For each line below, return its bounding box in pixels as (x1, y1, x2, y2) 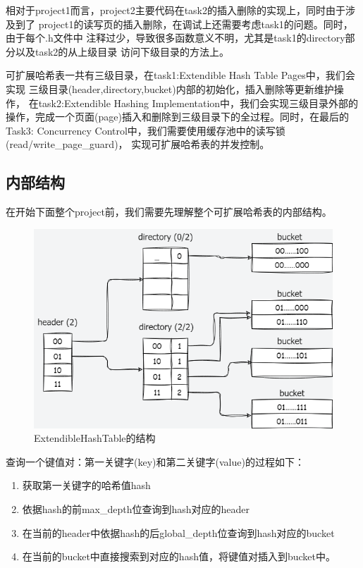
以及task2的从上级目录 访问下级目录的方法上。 (15, 44, 230, 58)
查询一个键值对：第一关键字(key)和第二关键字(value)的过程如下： (6, 454, 304, 469)
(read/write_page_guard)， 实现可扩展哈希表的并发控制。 (6, 137, 270, 152)
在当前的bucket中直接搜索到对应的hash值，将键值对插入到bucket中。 (22, 549, 336, 564)
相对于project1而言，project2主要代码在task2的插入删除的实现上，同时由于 (6, 3, 346, 17)
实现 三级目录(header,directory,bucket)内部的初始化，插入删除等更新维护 (6, 81, 334, 96)
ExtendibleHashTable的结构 (34, 431, 156, 445)
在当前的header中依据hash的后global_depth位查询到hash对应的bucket (22, 525, 335, 540)
